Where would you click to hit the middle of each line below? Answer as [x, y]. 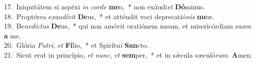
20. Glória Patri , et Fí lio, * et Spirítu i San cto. [76, 45]
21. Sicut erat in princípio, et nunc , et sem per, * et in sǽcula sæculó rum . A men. [128, 54]
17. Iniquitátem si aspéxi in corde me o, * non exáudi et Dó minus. [105, 6]
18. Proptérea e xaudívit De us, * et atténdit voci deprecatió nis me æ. [109, 16]
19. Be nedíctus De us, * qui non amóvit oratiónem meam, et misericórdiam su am [128, 26]
